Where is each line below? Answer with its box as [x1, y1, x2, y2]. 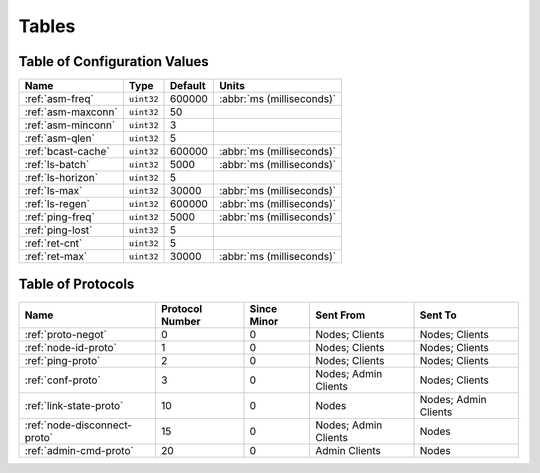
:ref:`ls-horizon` [24, 171, 99, 185]
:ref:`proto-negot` [24, 327, 107, 341]
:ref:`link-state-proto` [24, 398, 124, 412]
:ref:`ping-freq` [24, 210, 95, 224]
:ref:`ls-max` [24, 184, 83, 198]
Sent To [419, 308, 457, 322]
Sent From [315, 308, 365, 322]
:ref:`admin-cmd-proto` [24, 443, 134, 457]
